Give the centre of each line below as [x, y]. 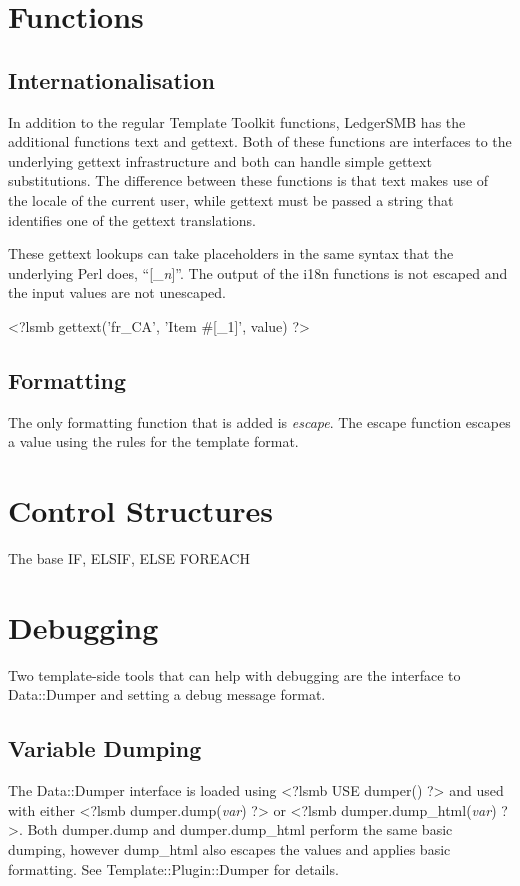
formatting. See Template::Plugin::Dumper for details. [173, 868]
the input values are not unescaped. [117, 292]
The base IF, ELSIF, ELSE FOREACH [129, 558]
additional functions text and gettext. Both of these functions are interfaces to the [260, 141]
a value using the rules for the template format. [153, 441]
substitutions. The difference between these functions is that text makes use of [248, 180]
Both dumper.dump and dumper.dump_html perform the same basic [240, 829]
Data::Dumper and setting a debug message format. [167, 694]
